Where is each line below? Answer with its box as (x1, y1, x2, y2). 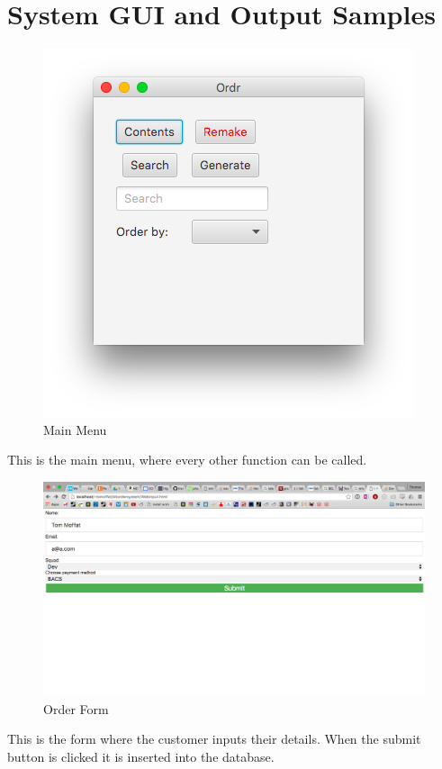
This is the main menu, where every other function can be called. (7, 450, 367, 469)
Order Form (43, 699, 109, 718)
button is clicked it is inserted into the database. (7, 746, 275, 765)
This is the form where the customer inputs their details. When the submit (7, 729, 421, 748)
